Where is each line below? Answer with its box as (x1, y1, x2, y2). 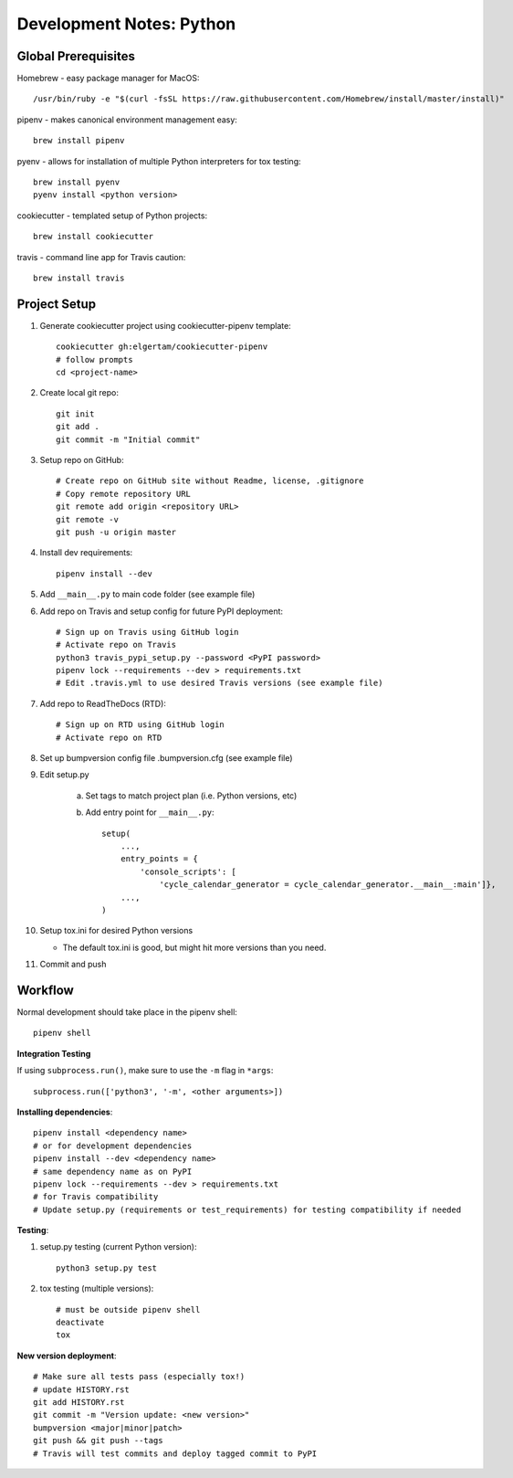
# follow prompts (56, 354, 133, 364)
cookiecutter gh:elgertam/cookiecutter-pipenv (56, 342, 268, 352)
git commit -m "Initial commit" (56, 434, 201, 445)
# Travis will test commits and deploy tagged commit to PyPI (33, 1448, 318, 1459)
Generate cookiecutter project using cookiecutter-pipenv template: (39, 320, 291, 331)
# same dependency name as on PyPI (33, 1166, 193, 1177)
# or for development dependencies (33, 1140, 193, 1151)
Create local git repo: (39, 387, 119, 398)
